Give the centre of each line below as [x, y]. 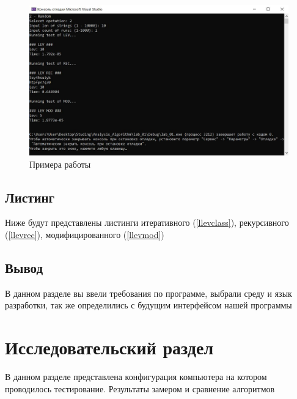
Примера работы [60, 164]
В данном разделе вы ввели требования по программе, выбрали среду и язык [148, 293]
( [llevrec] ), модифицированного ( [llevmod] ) [85, 234]
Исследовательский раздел [109, 347]
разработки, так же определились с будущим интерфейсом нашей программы [148, 305]
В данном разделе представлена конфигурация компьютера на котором [136, 377]
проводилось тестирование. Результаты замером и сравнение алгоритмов [140, 388]
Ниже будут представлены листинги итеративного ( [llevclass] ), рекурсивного [147, 222]
